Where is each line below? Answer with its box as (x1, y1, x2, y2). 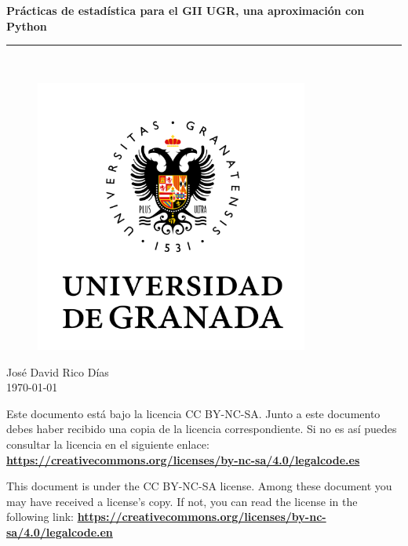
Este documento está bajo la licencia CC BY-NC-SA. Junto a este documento (6, 405, 381, 421)
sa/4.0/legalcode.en (6, 523, 113, 540)
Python (6, 17, 47, 34)
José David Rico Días (6, 363, 109, 380)
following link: (6, 508, 74, 525)
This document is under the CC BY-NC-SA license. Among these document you (6, 478, 392, 494)
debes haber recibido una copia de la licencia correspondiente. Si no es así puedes (6, 420, 397, 437)
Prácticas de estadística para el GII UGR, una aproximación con (6, 2, 365, 18)
